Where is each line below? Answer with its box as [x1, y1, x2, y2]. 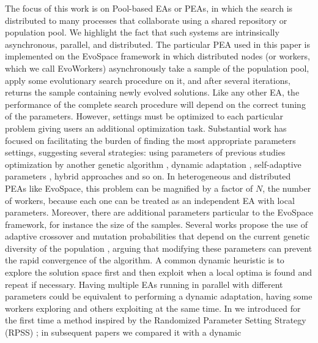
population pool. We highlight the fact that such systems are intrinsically [5, 26, 279, 39]
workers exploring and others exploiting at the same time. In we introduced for [5, 301, 301, 314]
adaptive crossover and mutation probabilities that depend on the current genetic [5, 230, 310, 243]
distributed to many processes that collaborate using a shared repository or [5, 13, 287, 26]
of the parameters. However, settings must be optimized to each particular [5, 110, 284, 123]
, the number [262, 181, 311, 194]
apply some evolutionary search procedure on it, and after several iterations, [5, 73, 290, 86]
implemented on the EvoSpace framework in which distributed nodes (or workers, [5, 50, 310, 62]
